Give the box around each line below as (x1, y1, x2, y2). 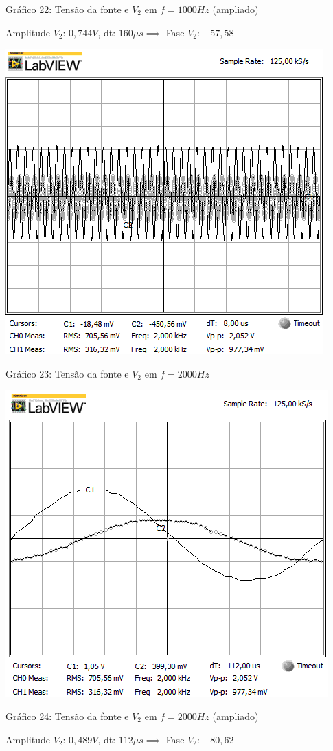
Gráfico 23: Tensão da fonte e (5, 366, 129, 380)
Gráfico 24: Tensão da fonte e (5, 708, 129, 723)
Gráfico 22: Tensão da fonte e (5, 2, 129, 16)
